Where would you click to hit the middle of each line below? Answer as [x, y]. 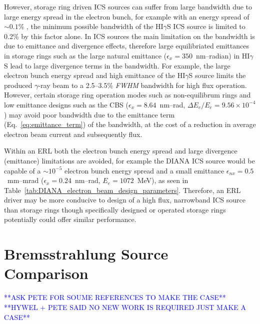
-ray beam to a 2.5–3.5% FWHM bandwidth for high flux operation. [142, 85]
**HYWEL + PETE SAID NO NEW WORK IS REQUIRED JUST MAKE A [125, 307]
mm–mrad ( [25, 180]
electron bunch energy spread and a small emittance [144, 170]
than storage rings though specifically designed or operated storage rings [115, 209]
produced [18, 85]
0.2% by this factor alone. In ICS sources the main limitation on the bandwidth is [129, 36]
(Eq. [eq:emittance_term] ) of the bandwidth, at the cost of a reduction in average [130, 124]
